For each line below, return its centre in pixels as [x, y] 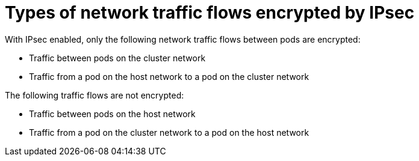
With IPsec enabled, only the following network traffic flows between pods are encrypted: [183, 39]
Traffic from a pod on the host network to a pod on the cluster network [169, 76]
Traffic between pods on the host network [112, 114]
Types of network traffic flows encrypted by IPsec [210, 13]
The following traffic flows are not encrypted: [95, 95]
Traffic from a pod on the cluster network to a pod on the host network [169, 132]
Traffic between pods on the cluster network [117, 58]
